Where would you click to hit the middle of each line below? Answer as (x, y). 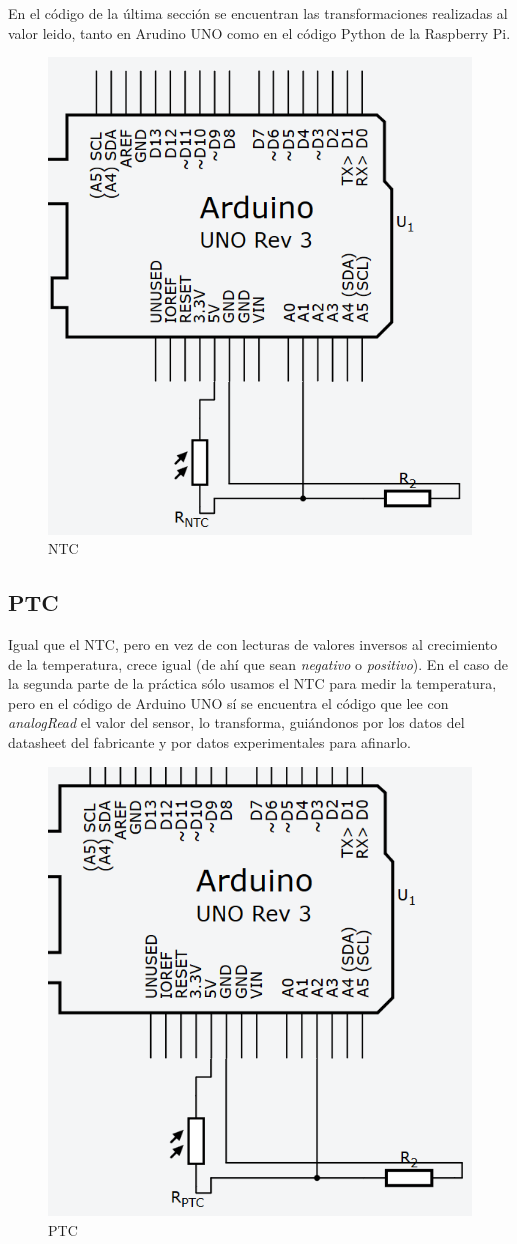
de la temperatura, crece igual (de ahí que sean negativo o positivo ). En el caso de (258, 663)
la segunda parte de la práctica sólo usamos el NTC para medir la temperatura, (252, 683)
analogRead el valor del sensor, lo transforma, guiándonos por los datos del (236, 722)
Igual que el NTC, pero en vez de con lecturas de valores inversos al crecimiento (253, 644)
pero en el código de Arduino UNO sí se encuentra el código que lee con (228, 702)
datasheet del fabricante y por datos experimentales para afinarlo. (209, 742)
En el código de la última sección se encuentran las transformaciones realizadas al (258, 13)
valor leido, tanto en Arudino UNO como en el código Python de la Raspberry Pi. (259, 32)
